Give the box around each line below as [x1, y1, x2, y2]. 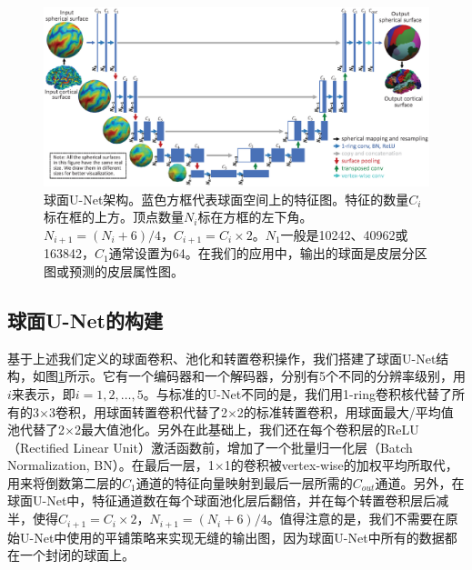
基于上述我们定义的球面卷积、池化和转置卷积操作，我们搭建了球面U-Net [7, 348, 437, 367]
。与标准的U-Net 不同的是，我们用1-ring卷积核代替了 [143, 384, 452, 403]
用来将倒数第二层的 [7, 473, 122, 492]
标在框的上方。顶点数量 [44, 207, 184, 226]
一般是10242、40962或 [280, 225, 408, 244]
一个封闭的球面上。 [19, 545, 135, 565]
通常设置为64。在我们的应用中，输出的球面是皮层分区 [108, 244, 427, 263]
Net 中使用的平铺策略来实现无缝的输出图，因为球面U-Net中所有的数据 [34, 527, 445, 546]
